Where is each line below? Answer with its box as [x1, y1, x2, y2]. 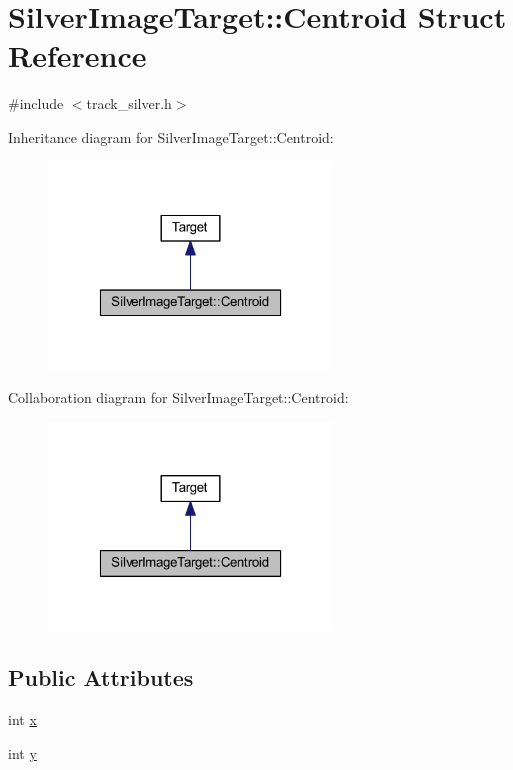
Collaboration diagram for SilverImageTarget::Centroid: [8, 387, 349, 407]
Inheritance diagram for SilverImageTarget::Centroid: [8, 126, 334, 147]
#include [8, 93, 64, 114]
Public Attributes [8, 662, 194, 693]
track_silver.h [86, 93, 172, 114]
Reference [8, 35, 147, 76]
